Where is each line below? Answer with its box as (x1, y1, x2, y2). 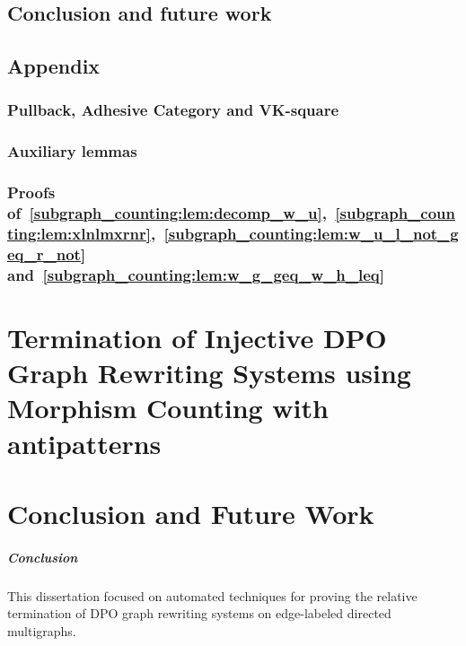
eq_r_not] (7, 242, 86, 265)
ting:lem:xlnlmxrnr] (7, 223, 151, 245)
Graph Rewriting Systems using (7, 354, 411, 391)
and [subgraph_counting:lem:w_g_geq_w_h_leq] (7, 263, 385, 285)
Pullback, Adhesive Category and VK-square (7, 99, 339, 121)
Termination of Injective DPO (7, 319, 387, 355)
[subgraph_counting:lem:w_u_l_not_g (163, 223, 459, 245)
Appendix (7, 52, 101, 80)
